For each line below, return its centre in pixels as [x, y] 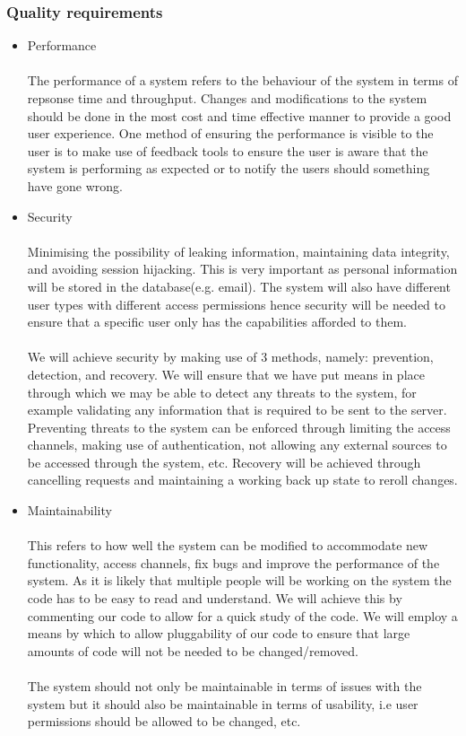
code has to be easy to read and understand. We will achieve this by [215, 598]
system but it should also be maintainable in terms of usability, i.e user [223, 703]
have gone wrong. [75, 185]
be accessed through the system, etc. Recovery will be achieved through [224, 462]
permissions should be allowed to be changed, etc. [164, 721]
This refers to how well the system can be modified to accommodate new [228, 545]
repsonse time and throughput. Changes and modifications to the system [227, 98]
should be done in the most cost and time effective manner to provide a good [239, 115]
